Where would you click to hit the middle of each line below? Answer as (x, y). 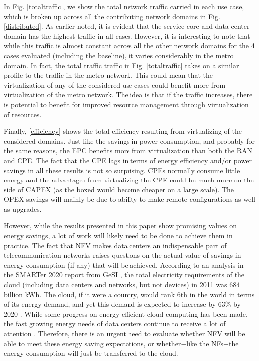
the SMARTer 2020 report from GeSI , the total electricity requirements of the (124, 274)
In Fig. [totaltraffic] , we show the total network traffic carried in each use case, (124, 6)
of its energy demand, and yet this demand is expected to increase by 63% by (122, 304)
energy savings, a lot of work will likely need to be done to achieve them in (118, 236)
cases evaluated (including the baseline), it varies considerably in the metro (119, 55)
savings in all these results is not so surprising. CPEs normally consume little (122, 170)
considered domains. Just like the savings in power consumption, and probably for (129, 140)
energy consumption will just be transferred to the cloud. (91, 353)
